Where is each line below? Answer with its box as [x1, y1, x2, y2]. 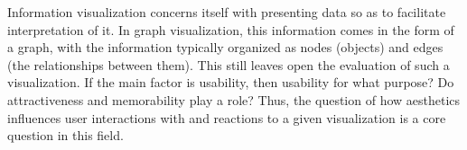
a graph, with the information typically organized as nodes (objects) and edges [7, 38, 444, 57]
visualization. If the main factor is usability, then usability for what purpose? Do [7, 73, 454, 92]
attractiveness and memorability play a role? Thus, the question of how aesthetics [7, 90, 461, 109]
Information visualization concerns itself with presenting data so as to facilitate [7, 3, 446, 21]
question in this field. [7, 126, 124, 145]
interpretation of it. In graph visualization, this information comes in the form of [7, 20, 454, 39]
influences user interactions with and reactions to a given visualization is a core [7, 108, 446, 127]
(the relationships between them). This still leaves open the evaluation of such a [7, 55, 450, 74]
